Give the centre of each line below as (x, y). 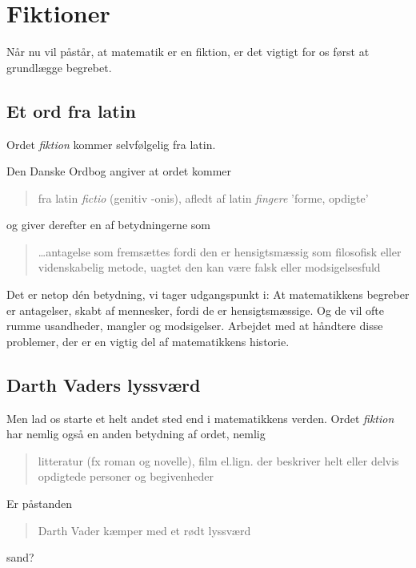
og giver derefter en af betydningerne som (108, 225)
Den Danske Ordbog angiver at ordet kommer (119, 171)
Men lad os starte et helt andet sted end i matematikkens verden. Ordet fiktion (200, 418)
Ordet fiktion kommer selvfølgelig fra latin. (111, 144)
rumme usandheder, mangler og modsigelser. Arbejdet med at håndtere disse (195, 326)
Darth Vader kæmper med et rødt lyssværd (144, 530)
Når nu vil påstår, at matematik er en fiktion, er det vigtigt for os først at (188, 52)
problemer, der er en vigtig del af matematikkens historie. (148, 341)
